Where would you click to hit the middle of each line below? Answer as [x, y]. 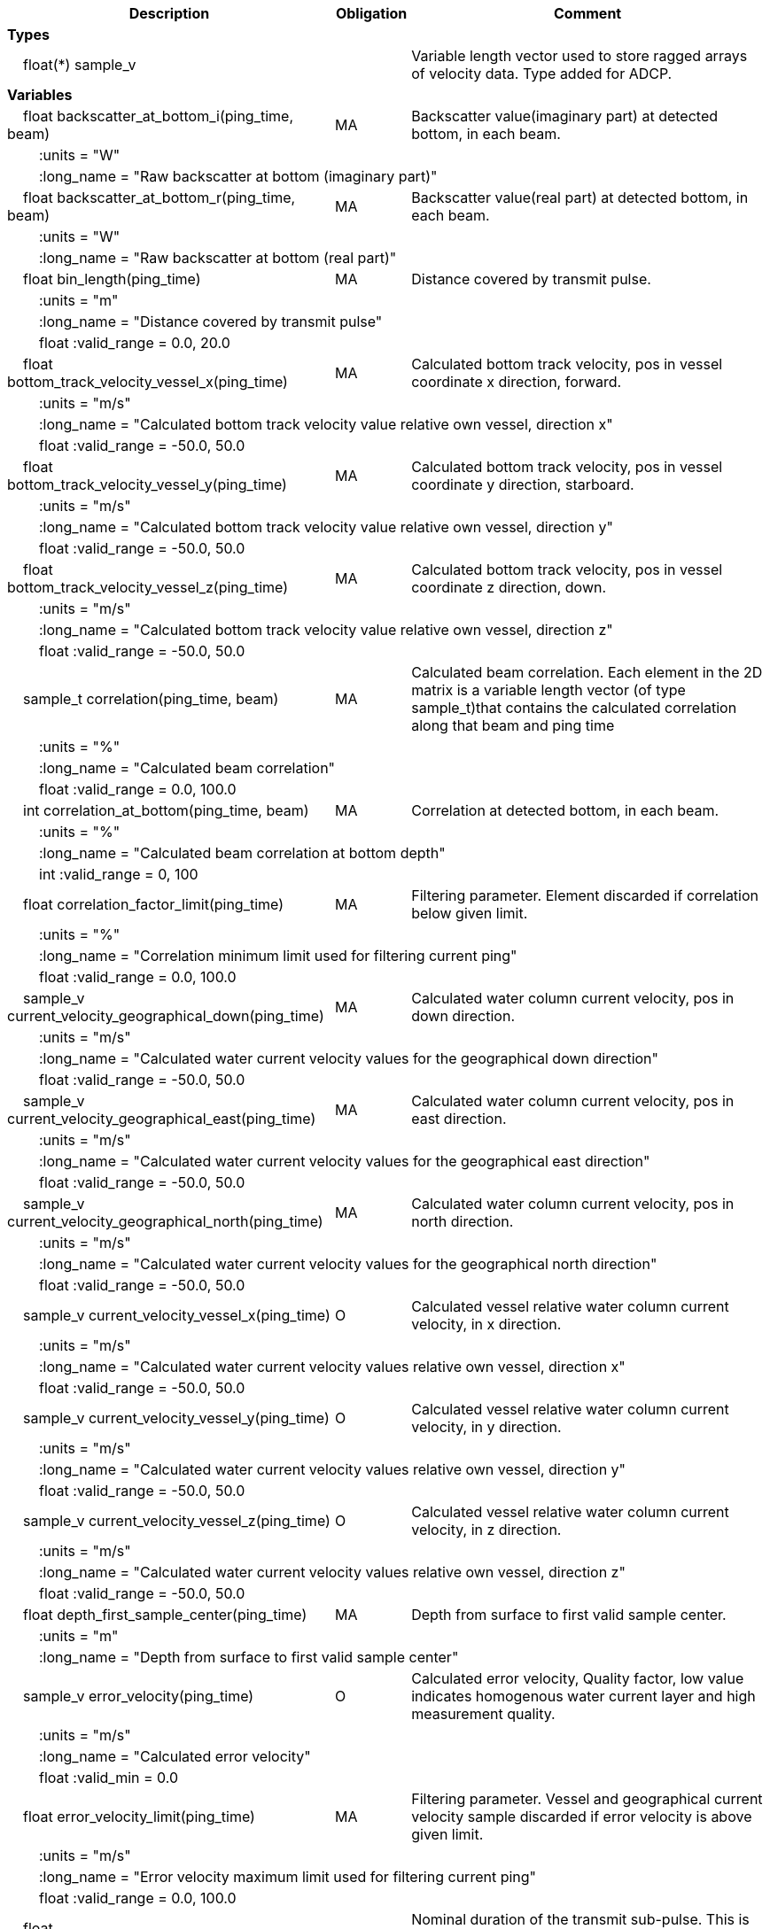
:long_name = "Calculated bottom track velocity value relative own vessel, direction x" [326, 424]
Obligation [371, 13]
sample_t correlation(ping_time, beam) [151, 699]
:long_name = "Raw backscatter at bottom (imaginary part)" [238, 176]
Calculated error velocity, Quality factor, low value [578, 1678]
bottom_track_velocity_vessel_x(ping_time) [148, 382]
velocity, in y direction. [486, 1427]
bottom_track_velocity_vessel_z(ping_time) [148, 587]
